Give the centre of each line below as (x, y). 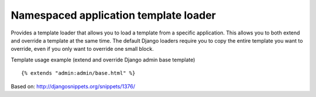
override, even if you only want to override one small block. (83, 49)
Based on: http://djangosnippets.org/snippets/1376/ (73, 86)
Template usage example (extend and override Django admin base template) (103, 60)
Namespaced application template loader (113, 15)
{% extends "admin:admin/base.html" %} (78, 73)
